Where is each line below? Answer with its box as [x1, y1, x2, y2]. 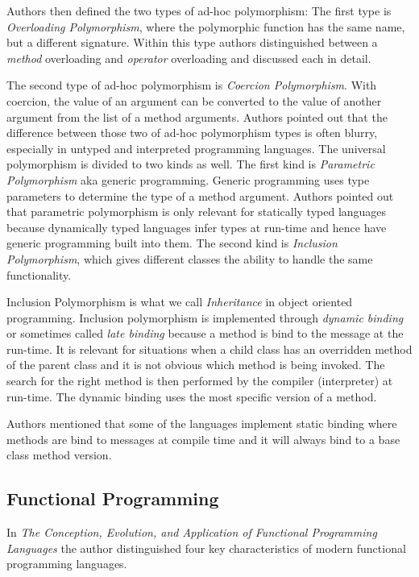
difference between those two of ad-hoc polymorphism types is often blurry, [6, 124, 378, 141]
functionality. [6, 266, 72, 283]
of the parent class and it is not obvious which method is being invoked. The [6, 356, 385, 373]
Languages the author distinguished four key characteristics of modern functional [6, 539, 406, 556]
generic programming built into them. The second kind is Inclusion [6, 235, 338, 251]
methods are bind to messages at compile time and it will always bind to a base [6, 430, 400, 447]
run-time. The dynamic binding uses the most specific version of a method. [6, 388, 377, 405]
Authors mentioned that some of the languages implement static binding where [6, 415, 397, 432]
